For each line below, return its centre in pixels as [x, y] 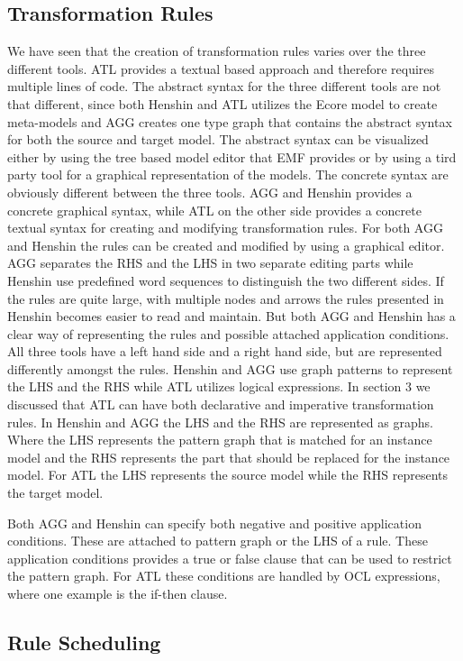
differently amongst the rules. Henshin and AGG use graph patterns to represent [230, 368]
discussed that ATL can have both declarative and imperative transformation [221, 404]
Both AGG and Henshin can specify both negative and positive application [214, 523]
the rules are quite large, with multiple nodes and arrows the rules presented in [226, 298]
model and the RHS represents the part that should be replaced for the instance [229, 457]
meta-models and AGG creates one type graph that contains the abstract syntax [230, 121]
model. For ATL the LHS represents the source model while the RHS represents [228, 475]
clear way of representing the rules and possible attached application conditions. [228, 333]
